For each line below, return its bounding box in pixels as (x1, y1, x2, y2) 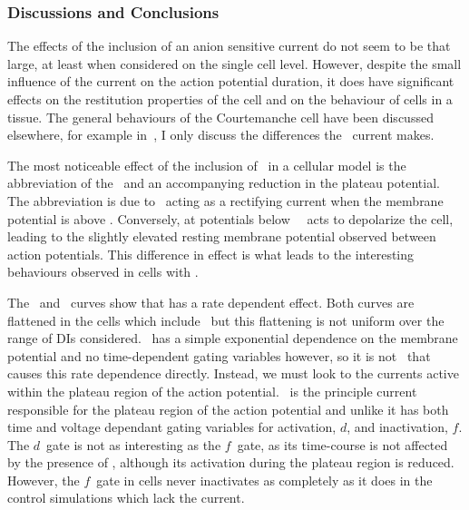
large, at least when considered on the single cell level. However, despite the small (7, 54, 462, 73)
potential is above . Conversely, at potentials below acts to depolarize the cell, (7, 209, 454, 228)
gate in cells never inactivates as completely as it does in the (96, 470, 433, 489)
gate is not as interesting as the (46, 435, 221, 454)
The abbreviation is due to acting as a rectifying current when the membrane (7, 191, 444, 210)
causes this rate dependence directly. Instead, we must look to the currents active (7, 364, 459, 383)
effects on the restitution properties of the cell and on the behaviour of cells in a (7, 90, 453, 108)
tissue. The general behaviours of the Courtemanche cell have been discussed (7, 107, 434, 126)
